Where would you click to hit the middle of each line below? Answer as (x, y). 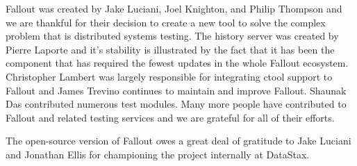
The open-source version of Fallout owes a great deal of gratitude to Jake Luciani (178, 141)
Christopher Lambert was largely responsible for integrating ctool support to (169, 76)
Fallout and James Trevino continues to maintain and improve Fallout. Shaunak (176, 90)
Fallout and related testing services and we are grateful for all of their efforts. (170, 117)
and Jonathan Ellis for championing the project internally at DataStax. (158, 154)
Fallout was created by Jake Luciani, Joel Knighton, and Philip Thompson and (174, 8)
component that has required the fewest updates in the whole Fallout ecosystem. (177, 63)
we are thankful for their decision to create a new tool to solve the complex (166, 22)
